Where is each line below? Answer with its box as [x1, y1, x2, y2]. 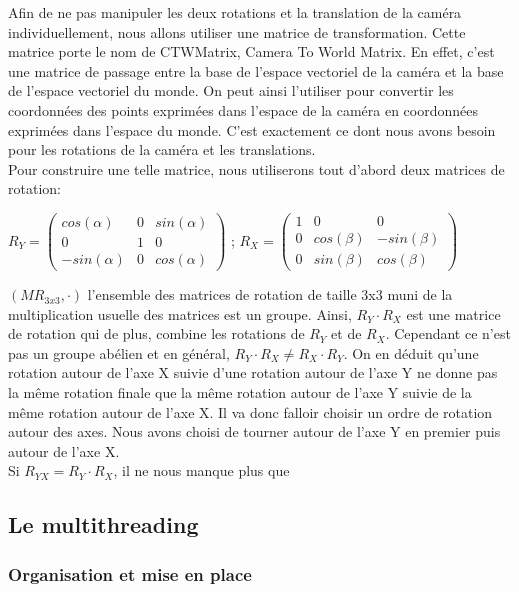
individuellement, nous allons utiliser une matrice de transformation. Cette [8, 21, 466, 42]
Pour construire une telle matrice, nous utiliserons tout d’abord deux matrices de [8, 158, 505, 179]
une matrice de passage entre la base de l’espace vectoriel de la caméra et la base [8, 60, 504, 81]
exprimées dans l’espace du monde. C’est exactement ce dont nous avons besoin [8, 119, 496, 140]
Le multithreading [8, 509, 199, 540]
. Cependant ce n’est [385, 323, 511, 344]
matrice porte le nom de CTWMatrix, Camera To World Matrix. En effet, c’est [8, 41, 495, 62]
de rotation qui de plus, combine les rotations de [8, 323, 305, 344]
